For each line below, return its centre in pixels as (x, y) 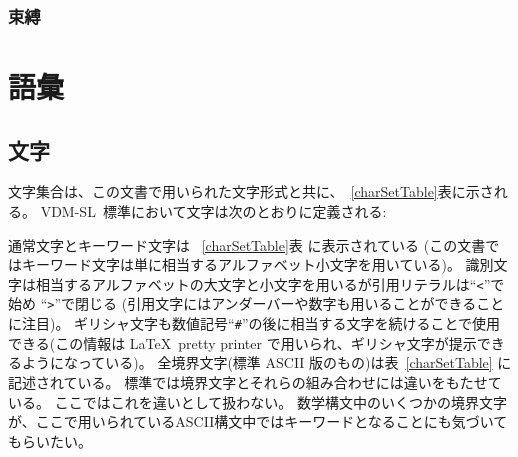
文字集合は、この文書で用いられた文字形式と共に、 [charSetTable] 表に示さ (251, 191)
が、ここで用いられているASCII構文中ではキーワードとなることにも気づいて (258, 421)
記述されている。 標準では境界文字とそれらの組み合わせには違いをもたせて (255, 381)
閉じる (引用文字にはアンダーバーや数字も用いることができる (276, 303)
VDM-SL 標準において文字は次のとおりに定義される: (213, 211)
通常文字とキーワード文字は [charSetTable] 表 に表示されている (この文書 (247, 244)
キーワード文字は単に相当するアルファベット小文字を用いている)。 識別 (257, 264)
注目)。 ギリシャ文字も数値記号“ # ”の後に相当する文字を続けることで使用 (261, 323)
